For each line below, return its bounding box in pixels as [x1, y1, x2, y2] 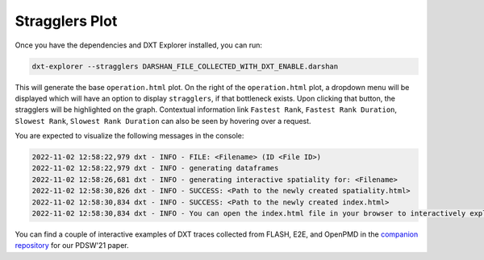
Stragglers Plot [15, 12, 118, 30]
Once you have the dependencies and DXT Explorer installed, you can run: [15, 40, 262, 50]
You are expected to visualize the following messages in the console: [15, 131, 244, 141]
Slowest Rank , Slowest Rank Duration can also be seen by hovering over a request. [15, 116, 311, 126]
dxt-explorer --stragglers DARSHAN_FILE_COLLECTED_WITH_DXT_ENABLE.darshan [31, 61, 339, 71]
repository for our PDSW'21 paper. [15, 241, 129, 250]
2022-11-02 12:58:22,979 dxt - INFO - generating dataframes [31, 163, 279, 173]
